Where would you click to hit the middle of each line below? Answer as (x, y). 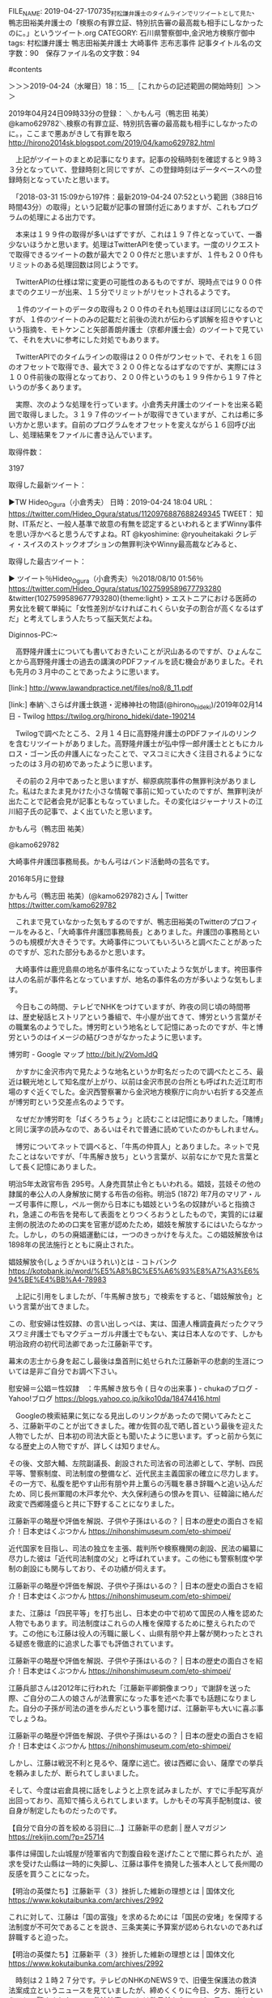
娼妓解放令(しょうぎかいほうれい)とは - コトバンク (93, 1262)
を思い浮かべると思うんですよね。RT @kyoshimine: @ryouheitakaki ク (125, 534)
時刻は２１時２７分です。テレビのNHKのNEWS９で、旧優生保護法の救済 (136, 1980)
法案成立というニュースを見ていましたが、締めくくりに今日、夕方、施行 (129, 1991)
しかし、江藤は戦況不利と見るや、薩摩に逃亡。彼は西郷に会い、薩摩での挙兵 (136, 1763)
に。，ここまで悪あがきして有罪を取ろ (70, 133)
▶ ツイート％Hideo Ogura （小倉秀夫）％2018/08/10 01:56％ (106, 579)
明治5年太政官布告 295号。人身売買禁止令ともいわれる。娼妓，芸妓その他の (135, 1184)
